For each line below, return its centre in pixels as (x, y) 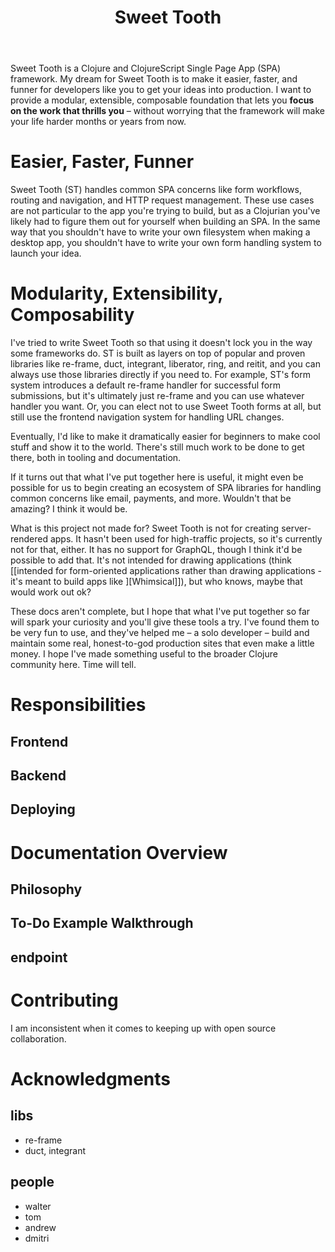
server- (296, 528)
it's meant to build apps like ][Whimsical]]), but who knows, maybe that (156, 582)
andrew (40, 1227)
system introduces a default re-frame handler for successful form (145, 385)
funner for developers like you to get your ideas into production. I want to (161, 90)
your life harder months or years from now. (98, 122)
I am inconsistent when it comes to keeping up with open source (143, 1028)
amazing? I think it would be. (69, 509)
